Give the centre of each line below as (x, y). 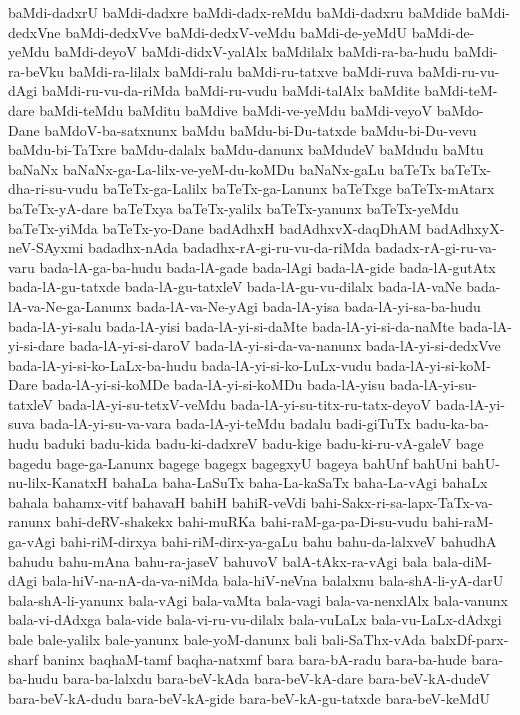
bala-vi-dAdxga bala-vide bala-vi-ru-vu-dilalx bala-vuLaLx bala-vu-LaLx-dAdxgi (255, 619)
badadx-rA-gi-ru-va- (435, 247)
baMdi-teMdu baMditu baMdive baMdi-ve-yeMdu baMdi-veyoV (236, 109)
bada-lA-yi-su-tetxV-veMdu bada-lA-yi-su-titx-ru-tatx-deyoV (244, 403)
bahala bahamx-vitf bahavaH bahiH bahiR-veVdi (157, 501)
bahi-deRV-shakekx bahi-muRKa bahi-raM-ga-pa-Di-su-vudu (241, 521)
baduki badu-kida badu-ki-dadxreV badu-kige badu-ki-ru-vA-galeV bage (263, 443)
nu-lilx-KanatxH (58, 482)
